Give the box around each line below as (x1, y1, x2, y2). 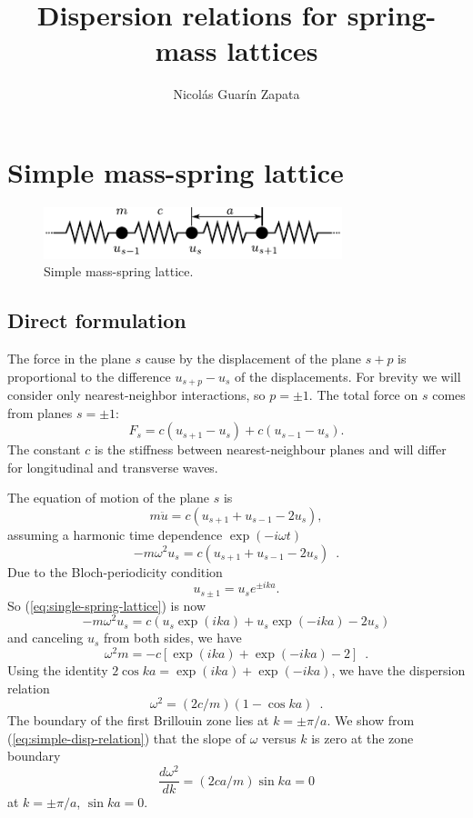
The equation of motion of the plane (7, 488, 210, 507)
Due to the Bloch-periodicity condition (7, 562, 223, 581)
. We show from (327, 711, 415, 730)
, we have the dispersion (331, 661, 466, 679)
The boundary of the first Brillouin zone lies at (7, 711, 269, 730)
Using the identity (7, 661, 108, 679)
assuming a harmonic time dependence (7, 524, 223, 544)
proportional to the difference (7, 366, 171, 385)
